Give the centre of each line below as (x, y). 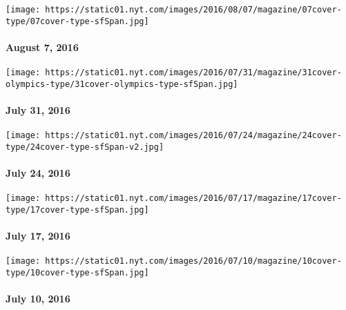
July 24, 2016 (38, 173)
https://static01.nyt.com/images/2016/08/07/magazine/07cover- (193, 10)
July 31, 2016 (38, 110)
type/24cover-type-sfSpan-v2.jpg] (85, 147)
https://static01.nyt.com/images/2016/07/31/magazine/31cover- (193, 73)
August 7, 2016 (42, 47)
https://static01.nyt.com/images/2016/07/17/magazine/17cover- (193, 198)
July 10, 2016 (38, 299)
